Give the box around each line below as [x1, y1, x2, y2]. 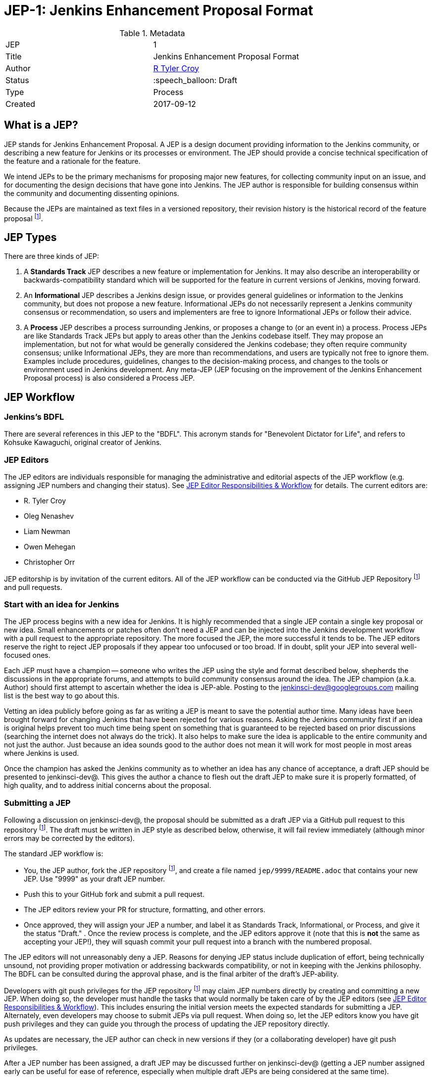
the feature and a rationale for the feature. [4, 156, 141, 165]
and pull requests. [4, 583, 62, 591]
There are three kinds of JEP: [4, 252, 99, 261]
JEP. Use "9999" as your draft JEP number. [24, 874, 165, 883]
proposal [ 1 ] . [4, 212, 43, 223]
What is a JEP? [4, 119, 78, 132]
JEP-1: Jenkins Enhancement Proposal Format [4, 2, 313, 19]
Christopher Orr [24, 558, 75, 567]
